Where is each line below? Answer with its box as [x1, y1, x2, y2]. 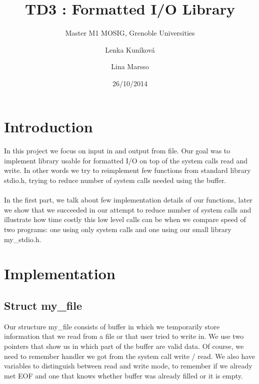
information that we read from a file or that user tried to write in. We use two [4, 331, 244, 341]
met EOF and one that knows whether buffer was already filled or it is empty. [4, 370, 243, 380]
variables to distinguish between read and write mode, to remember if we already [4, 360, 252, 371]
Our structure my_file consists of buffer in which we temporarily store [4, 321, 220, 331]
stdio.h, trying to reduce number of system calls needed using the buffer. [4, 175, 226, 185]
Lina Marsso [111, 61, 149, 72]
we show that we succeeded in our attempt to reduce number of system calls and [4, 204, 251, 215]
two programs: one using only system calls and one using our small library [4, 224, 231, 235]
